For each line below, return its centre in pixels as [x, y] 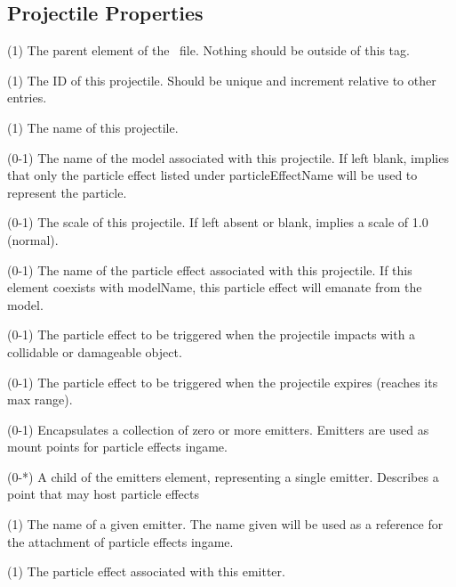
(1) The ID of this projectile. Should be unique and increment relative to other [222, 80]
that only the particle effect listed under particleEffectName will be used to [212, 175]
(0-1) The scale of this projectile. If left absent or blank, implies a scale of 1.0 [218, 222]
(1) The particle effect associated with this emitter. [146, 571]
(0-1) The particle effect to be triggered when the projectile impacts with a [212, 334]
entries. [27, 98]
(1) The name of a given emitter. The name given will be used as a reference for [225, 524]
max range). [40, 399]
